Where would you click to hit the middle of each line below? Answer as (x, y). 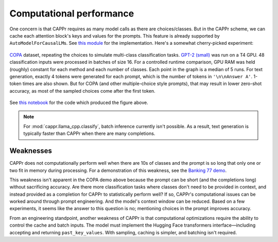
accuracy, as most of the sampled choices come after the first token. (82, 91)
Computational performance (72, 13)
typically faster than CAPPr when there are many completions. (89, 133)
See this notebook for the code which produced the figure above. (79, 102)
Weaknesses (31, 151)
